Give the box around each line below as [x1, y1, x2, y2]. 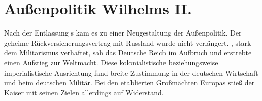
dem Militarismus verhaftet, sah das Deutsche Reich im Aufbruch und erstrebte [4, 47, 252, 58]
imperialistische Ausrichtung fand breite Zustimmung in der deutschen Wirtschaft [4, 67, 258, 78]
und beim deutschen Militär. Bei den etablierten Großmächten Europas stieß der [4, 77, 255, 88]
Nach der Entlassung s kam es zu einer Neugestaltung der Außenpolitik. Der [4, 27, 242, 38]
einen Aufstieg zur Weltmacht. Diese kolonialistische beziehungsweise [4, 57, 218, 68]
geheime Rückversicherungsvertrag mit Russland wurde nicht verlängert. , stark [4, 37, 251, 48]
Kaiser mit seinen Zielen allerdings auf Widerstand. [4, 87, 164, 97]
